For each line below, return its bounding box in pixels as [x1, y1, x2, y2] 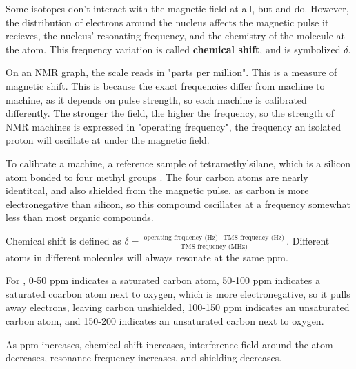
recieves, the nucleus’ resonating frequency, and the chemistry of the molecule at [6, 28, 345, 43]
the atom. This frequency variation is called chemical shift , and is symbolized [6, 41, 341, 56]
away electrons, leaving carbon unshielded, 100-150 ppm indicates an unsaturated [6, 300, 350, 314]
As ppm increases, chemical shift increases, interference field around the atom [6, 337, 333, 351]
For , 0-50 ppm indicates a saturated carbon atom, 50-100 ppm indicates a [6, 273, 320, 287]
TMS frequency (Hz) [223, 234, 284, 241]
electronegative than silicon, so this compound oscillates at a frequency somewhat [6, 196, 350, 211]
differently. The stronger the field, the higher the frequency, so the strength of [6, 106, 335, 120]
